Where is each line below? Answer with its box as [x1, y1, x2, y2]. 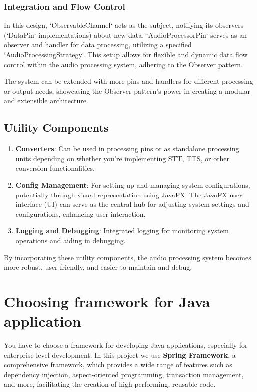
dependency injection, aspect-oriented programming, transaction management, [4, 369, 244, 379]
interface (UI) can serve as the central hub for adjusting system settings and [15, 199, 249, 209]
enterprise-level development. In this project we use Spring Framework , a [4, 349, 236, 360]
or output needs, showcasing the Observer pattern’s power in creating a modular [4, 85, 250, 96]
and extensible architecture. [4, 95, 88, 106]
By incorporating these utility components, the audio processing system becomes [4, 252, 251, 262]
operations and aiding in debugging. [15, 235, 126, 245]
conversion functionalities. [15, 163, 95, 173]
